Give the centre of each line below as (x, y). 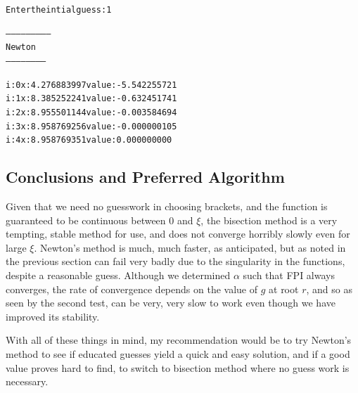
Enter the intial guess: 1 (59, 10)
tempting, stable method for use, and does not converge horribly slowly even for (178, 234)
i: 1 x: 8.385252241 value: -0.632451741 (91, 99)
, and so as (329, 289)
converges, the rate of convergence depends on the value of (132, 289)
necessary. (27, 381)
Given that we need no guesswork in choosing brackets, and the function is (167, 206)
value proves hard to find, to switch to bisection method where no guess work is (178, 367)
